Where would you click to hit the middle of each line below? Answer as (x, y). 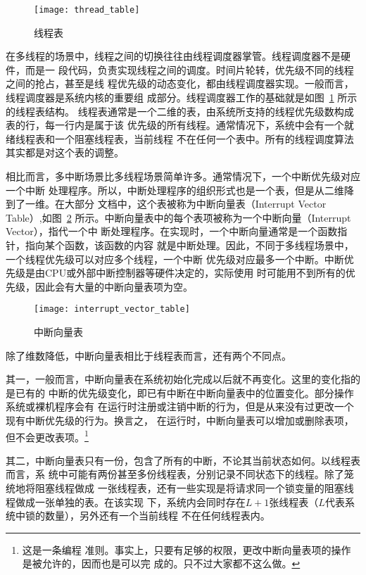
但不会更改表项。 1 (47, 436)
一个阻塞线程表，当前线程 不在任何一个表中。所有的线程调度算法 (204, 138)
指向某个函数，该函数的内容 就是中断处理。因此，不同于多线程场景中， (189, 245)
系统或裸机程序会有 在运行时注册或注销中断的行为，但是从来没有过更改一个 (180, 406)
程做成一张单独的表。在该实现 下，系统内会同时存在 (126, 501)
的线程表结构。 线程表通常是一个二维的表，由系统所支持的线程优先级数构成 (180, 111)
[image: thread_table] (87, 10)
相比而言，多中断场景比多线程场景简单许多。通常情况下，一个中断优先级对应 (183, 176)
